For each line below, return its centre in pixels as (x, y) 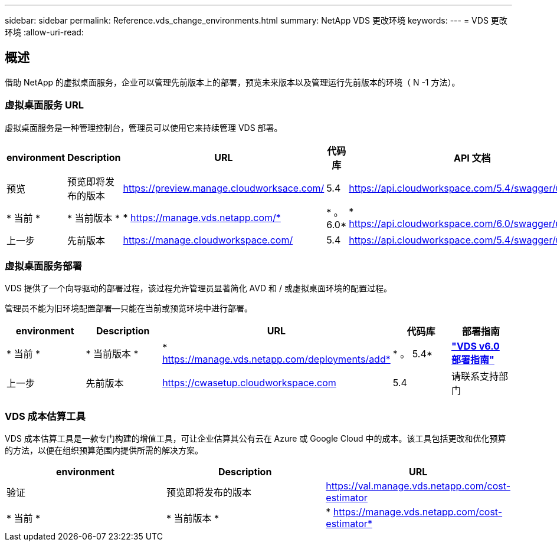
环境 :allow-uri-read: (44, 32)
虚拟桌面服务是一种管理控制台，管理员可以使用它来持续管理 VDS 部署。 (144, 127)
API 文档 (472, 158)
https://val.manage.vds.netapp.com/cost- (418, 486)
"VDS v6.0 (476, 346)
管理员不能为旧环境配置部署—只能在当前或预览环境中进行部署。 (129, 308)
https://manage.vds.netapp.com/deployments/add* (276, 359)
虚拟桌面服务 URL (44, 105)
